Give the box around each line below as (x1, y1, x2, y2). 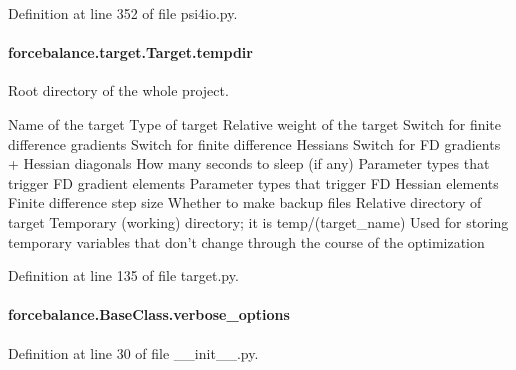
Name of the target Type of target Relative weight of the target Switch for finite (8, 113, 502, 134)
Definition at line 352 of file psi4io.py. (8, 3, 238, 23)
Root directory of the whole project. (8, 80, 229, 101)
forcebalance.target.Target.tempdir (8, 42, 253, 63)
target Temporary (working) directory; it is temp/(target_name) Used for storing (8, 211, 509, 232)
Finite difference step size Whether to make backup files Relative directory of (8, 192, 482, 213)
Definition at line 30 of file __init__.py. (8, 342, 259, 363)
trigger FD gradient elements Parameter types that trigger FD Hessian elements (8, 172, 499, 193)
